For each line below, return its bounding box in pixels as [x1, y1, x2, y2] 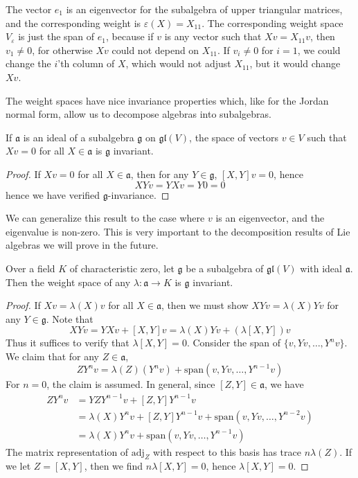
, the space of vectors [189, 130, 278, 144]
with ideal [300, 260, 342, 275]
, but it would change [249, 56, 341, 71]
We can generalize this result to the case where [6, 211, 205, 225]
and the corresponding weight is [6, 15, 141, 30]
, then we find [84, 459, 143, 473]
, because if [105, 29, 154, 44]
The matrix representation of [6, 444, 129, 459]
